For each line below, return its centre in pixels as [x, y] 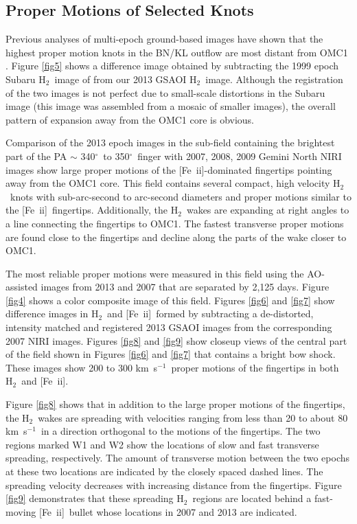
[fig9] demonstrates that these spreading [90, 498]
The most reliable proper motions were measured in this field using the [155, 273]
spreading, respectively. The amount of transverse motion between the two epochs [178, 458]
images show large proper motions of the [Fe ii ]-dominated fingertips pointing [169, 169]
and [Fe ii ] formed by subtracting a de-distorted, [210, 314]
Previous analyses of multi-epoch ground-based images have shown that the [164, 39]
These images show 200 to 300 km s [82, 367]
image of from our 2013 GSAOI [120, 79]
